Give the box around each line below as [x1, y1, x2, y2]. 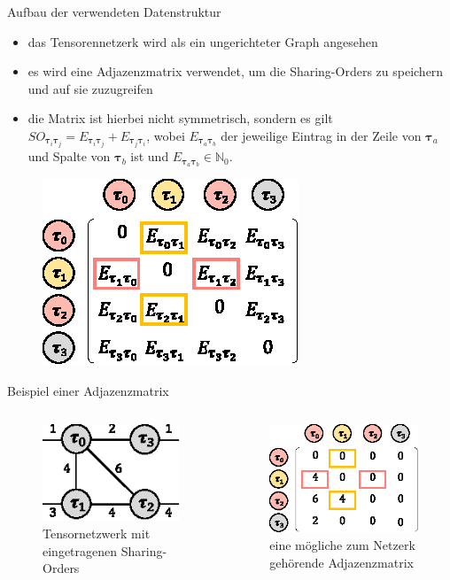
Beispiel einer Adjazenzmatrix [7, 381, 169, 399]
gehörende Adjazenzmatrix [269, 553, 414, 571]
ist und [130, 147, 169, 166]
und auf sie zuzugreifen [27, 79, 153, 97]
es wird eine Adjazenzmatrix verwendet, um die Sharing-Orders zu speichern [27, 62, 444, 81]
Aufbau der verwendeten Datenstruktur [7, 3, 221, 20]
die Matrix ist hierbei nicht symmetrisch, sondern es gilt [27, 109, 333, 128]
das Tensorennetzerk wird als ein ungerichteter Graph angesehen [27, 32, 378, 50]
